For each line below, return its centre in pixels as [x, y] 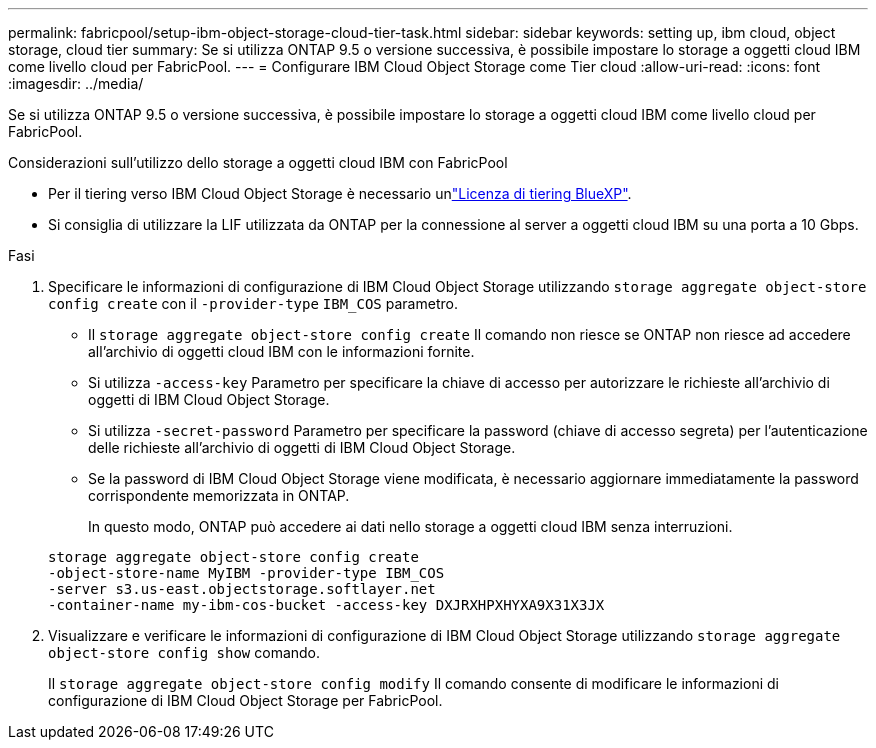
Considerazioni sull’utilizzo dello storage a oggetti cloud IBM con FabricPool [258, 162]
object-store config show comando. [184, 652]
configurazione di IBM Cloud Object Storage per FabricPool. [245, 700]
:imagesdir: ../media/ [76, 83]
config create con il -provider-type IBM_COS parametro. [253, 303]
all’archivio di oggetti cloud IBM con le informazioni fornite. [281, 351]
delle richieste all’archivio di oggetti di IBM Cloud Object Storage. [302, 447]
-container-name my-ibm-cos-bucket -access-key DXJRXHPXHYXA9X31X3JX [326, 605]
